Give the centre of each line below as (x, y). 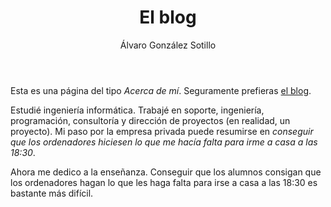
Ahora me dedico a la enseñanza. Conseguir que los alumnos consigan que (166, 172)
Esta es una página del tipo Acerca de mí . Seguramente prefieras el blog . (161, 90)
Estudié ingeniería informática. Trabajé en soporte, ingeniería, (137, 110)
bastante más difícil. (52, 193)
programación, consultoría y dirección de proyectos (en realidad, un (150, 120)
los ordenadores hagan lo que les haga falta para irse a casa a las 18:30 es (164, 182)
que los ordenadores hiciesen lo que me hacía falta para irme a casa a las (164, 142)
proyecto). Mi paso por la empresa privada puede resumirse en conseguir (162, 131)
